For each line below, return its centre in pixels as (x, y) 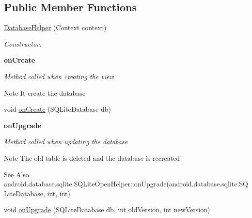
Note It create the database (45, 92)
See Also (16, 174)
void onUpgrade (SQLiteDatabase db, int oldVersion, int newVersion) (107, 210)
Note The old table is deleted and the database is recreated (92, 158)
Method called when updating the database (66, 142)
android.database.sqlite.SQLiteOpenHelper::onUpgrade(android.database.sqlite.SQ (126, 184)
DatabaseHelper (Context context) (55, 27)
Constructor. (23, 43)
